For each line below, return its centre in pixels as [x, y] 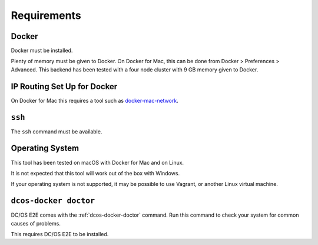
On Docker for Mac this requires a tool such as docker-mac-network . [95, 100]
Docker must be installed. [42, 51]
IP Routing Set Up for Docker [64, 86]
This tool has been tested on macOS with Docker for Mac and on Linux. [97, 162]
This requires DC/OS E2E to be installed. [60, 234]
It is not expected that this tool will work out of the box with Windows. [95, 173]
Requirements [46, 15]
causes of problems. [36, 223]
